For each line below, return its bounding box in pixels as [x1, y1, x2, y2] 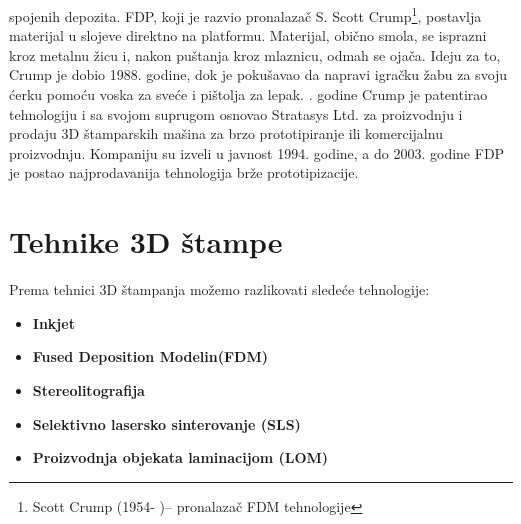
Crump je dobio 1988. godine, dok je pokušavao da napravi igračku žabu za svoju [9, 64, 508, 85]
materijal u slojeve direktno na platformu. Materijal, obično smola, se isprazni [9, 25, 487, 46]
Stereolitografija [32, 379, 145, 400]
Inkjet [32, 312, 75, 333]
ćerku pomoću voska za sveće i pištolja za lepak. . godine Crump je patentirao [9, 84, 488, 105]
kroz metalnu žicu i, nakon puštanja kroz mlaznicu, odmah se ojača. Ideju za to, [9, 44, 501, 65]
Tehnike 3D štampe [9, 221, 283, 262]
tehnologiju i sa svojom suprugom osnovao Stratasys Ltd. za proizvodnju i [9, 103, 463, 124]
